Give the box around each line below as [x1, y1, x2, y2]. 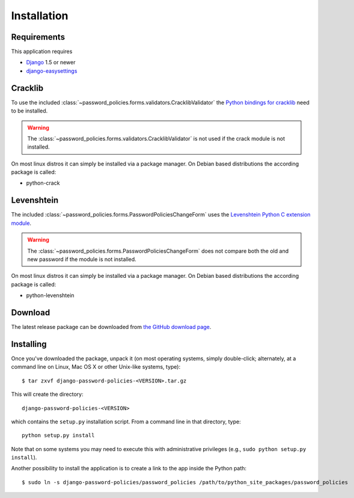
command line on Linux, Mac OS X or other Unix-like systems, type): [11, 363, 180, 370]
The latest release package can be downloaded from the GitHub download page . [11, 324, 212, 331]
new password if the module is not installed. [27, 256, 136, 263]
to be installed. [11, 107, 48, 114]
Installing [11, 339, 47, 349]
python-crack [26, 179, 60, 186]
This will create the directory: [11, 391, 84, 398]
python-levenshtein [26, 292, 75, 299]
